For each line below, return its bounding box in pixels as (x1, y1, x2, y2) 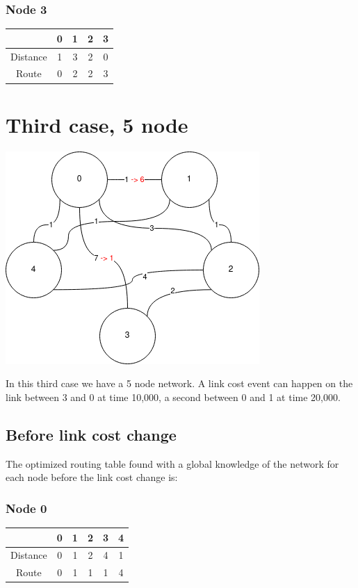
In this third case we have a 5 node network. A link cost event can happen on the (6, 376, 353, 391)
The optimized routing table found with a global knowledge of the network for (6, 456, 339, 471)
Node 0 (6, 499, 47, 516)
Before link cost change (6, 423, 177, 445)
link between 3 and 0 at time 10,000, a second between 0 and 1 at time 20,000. (6, 389, 341, 404)
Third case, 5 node (6, 110, 188, 138)
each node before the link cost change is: (6, 470, 178, 484)
